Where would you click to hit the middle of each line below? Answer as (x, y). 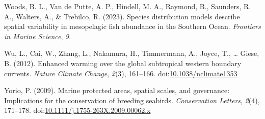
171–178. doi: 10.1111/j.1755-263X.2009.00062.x (77, 110)
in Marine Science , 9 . (38, 36)
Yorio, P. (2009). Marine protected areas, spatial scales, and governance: (117, 90)
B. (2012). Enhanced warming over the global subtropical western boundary (123, 63)
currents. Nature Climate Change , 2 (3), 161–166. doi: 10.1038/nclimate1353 (121, 73)
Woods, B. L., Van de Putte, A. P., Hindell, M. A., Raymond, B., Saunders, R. (128, 6)
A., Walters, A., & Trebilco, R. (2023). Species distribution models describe (122, 16)
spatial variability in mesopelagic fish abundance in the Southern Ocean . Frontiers (132, 26)
